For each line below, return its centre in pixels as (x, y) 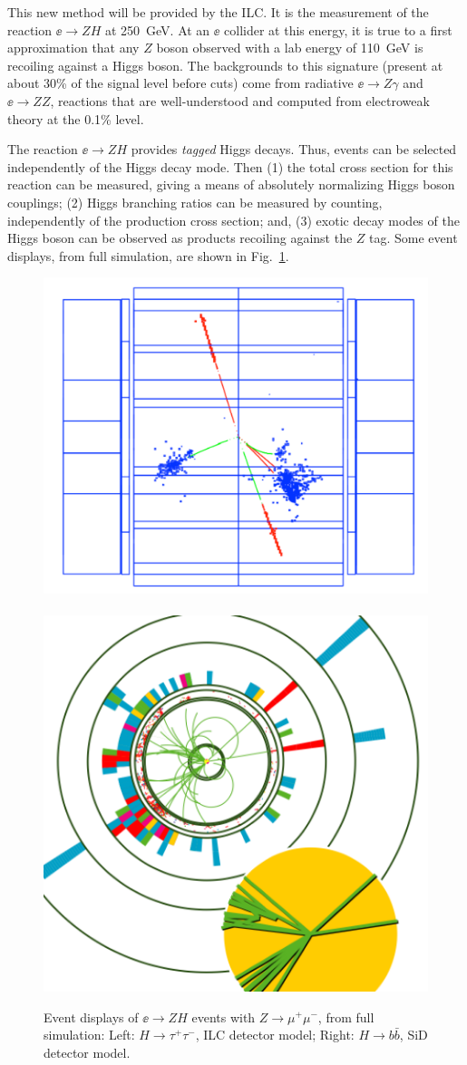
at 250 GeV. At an (157, 29)
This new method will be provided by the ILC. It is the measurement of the (218, 12)
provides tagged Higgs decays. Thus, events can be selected (294, 149)
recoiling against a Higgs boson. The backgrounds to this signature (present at (225, 65)
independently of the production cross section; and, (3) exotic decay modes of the (233, 220)
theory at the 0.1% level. (76, 118)
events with (224, 1017)
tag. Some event (413, 238)
